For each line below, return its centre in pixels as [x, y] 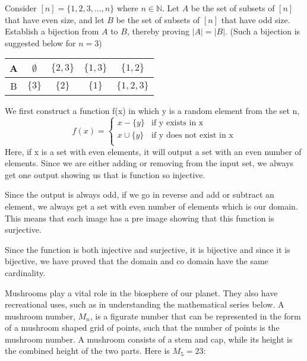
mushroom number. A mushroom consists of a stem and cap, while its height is [149, 339]
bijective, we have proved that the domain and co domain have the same [137, 261]
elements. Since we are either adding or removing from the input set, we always [149, 163]
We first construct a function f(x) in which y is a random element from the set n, [152, 111]
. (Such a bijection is [263, 31]
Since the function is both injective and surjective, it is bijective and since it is [148, 249]
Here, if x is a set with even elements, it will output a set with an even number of [153, 151]
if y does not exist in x [192, 136]
